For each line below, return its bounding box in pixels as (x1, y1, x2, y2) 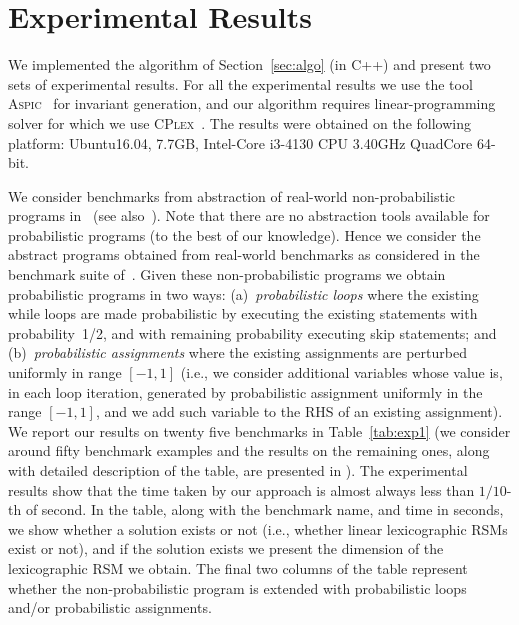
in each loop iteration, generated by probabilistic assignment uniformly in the (8, 381, 483, 402)
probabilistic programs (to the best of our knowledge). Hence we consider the (8, 224, 481, 245)
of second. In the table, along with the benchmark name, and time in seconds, (25, 499, 504, 520)
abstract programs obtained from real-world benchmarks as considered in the (8, 244, 480, 265)
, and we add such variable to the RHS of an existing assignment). (95, 401, 503, 422)
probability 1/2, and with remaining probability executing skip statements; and (8, 322, 497, 343)
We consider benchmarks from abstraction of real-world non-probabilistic (8, 185, 456, 206)
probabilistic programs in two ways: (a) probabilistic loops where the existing (8, 283, 479, 304)
